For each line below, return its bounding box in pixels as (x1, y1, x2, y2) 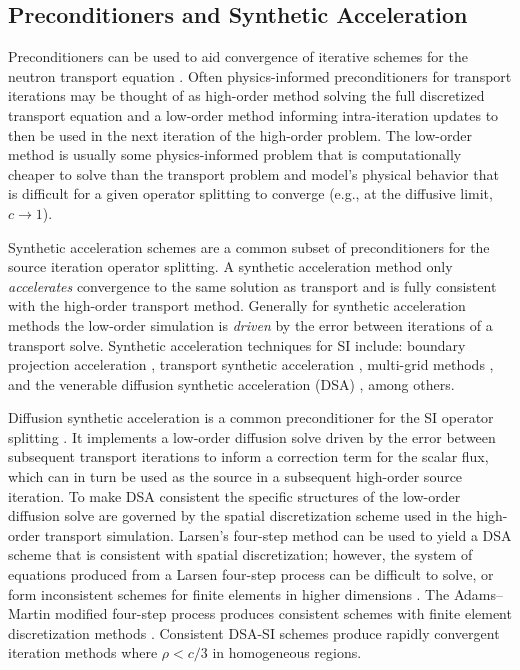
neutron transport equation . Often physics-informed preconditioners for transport (8, 65, 512, 86)
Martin (8, 603, 51, 624)
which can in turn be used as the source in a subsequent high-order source (8, 466, 463, 487)
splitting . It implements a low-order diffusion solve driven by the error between (8, 426, 496, 447)
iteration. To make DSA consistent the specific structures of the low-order (8, 485, 461, 506)
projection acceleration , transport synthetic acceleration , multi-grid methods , (8, 354, 494, 375)
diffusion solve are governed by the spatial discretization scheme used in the (8, 505, 472, 526)
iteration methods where (8, 642, 158, 663)
